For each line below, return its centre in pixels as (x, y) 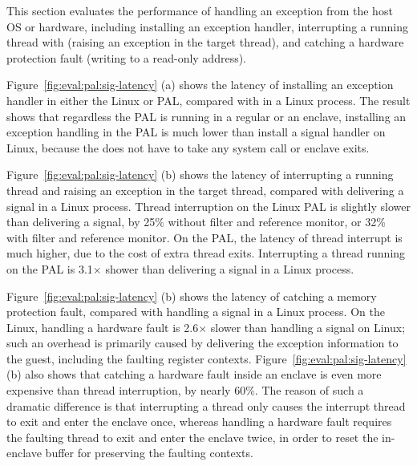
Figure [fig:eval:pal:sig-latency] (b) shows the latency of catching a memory (192, 296)
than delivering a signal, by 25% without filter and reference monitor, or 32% (196, 222)
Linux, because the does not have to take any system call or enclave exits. (188, 147)
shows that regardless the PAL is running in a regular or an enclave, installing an (206, 116)
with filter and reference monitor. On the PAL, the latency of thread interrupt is (204, 237)
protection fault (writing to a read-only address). (127, 57)
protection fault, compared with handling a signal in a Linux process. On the (196, 312)
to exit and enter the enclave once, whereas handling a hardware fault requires (199, 421)
